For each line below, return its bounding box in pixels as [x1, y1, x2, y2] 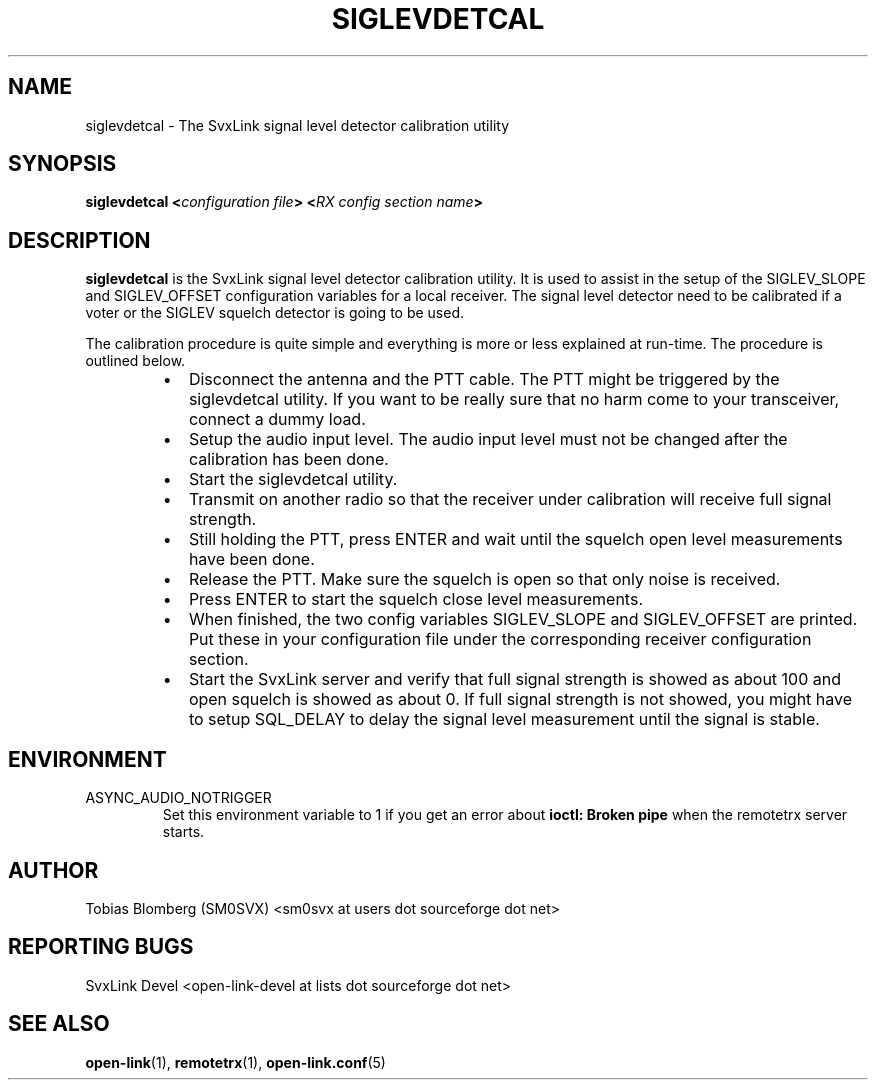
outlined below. [85, 352, 186, 370]
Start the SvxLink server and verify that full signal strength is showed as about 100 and [188, 669, 842, 690]
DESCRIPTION [8, 227, 151, 253]
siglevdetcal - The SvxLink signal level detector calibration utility [85, 116, 509, 134]
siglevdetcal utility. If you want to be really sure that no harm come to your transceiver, [188, 389, 840, 410]
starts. [162, 823, 205, 841]
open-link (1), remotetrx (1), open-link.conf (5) [85, 1053, 386, 1071]
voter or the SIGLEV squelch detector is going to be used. [85, 304, 465, 322]
